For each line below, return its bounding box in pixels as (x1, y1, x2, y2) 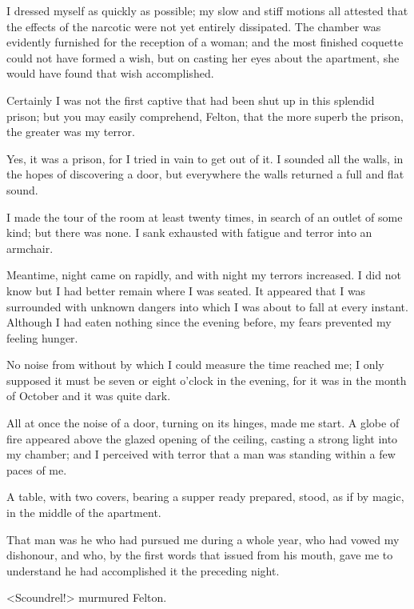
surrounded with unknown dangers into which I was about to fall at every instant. (6, 298, 408, 315)
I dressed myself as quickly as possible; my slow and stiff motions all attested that (6, 2, 408, 18)
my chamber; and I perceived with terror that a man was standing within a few (6, 446, 396, 463)
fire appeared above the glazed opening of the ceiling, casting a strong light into (6, 430, 398, 447)
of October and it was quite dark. (6, 387, 171, 404)
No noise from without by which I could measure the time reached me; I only (6, 356, 384, 373)
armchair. (6, 239, 54, 256)
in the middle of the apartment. (6, 504, 161, 521)
